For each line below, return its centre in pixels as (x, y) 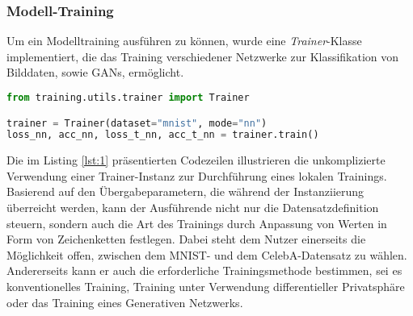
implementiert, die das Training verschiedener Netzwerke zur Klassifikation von (203, 56)
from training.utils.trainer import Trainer (128, 98)
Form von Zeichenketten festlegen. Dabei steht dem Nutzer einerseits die (186, 239)
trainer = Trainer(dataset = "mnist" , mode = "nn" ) (137, 123)
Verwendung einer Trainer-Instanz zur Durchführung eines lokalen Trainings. (197, 175)
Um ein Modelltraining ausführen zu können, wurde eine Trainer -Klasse (184, 41)
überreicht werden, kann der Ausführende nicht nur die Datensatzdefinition (193, 208)
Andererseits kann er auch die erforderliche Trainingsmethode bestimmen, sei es (204, 270)
